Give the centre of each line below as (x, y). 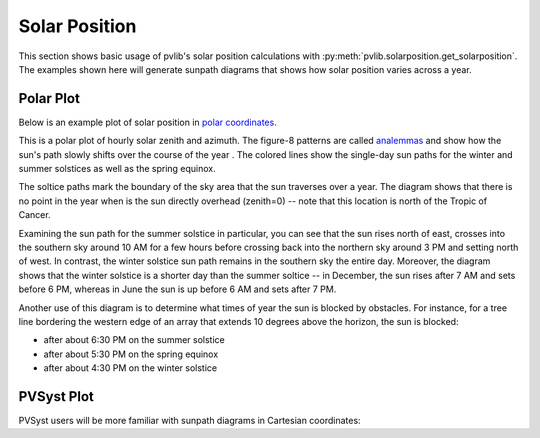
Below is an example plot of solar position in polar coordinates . (147, 122)
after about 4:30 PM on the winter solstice (130, 368)
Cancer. (34, 215)
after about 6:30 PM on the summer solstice (134, 340)
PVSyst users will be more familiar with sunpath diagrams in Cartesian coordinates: (189, 420)
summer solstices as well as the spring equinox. (117, 169)
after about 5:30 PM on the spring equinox (131, 354)
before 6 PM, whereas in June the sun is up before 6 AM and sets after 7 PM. (177, 289)
